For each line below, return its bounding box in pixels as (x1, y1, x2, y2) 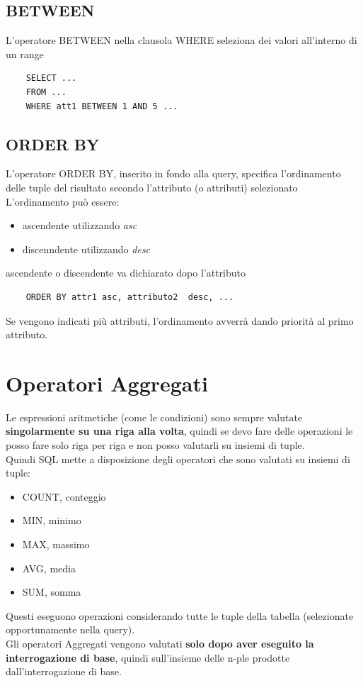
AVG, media (22, 560, 76, 575)
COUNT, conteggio (22, 489, 106, 504)
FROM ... (25, 87, 67, 97)
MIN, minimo (22, 513, 81, 528)
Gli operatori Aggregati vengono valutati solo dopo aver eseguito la (6, 635, 314, 650)
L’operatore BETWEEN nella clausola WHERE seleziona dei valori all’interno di (6, 33, 357, 48)
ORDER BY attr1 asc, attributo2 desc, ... (25, 291, 234, 302)
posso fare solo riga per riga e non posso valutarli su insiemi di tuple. (6, 438, 305, 452)
